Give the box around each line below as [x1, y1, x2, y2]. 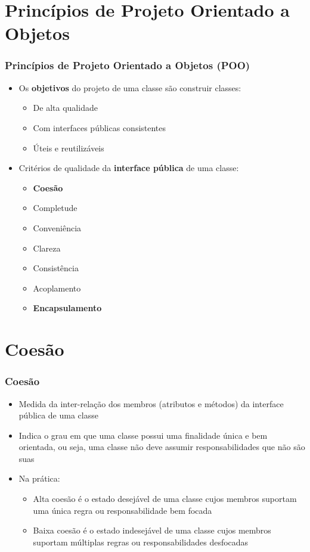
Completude [33, 201, 77, 214]
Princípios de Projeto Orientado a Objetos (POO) [5, 58, 250, 73]
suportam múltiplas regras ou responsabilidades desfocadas [33, 535, 249, 548]
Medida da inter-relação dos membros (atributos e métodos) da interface [18, 397, 284, 410]
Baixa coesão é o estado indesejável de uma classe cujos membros [33, 524, 271, 537]
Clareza [33, 241, 61, 254]
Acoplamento [33, 281, 81, 294]
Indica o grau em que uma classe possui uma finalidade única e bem [18, 429, 268, 441]
